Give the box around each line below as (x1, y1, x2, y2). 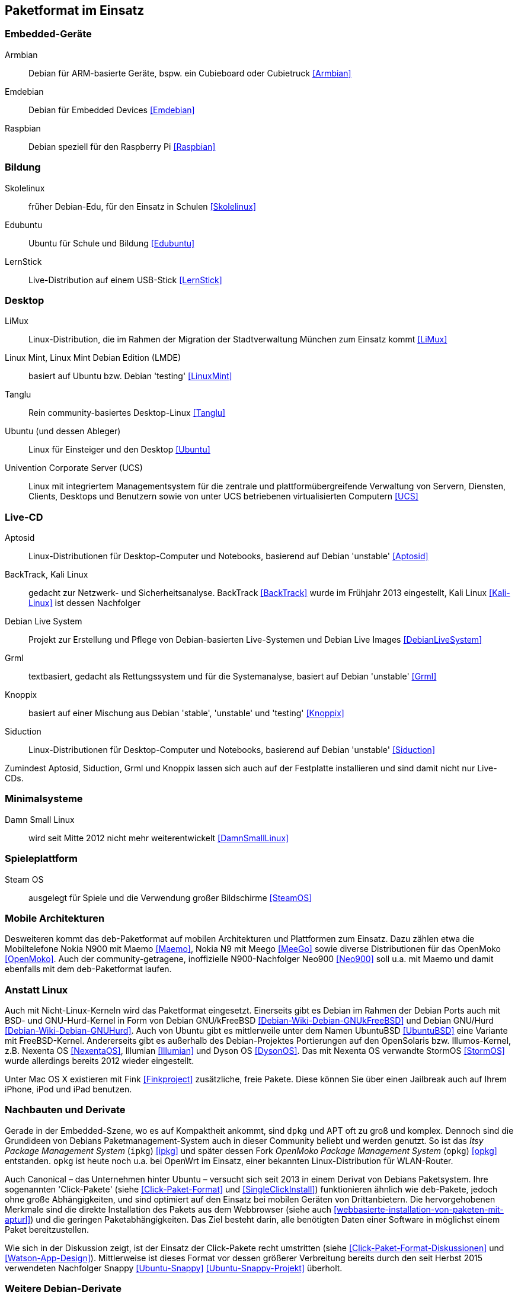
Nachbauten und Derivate (5, 1104, 126, 1116)
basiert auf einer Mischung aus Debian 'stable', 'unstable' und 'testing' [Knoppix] (28, 708, 344, 719)
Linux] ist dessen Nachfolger (28, 598, 140, 608)
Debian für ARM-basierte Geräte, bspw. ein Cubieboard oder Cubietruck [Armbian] (28, 68, 351, 78)
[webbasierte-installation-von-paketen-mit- (333, 1204, 504, 1214)
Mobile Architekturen (5, 912, 105, 924)
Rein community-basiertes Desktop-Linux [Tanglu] (28, 408, 226, 418)
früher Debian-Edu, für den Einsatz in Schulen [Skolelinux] (28, 201, 257, 211)
